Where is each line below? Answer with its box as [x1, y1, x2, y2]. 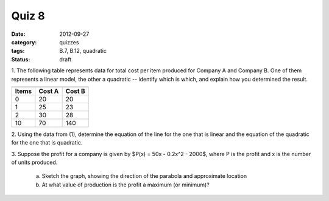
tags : [11, 47, 25, 55]
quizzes [59, 38, 79, 46]
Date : [11, 30, 26, 38]
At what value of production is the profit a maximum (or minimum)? [41, 181, 210, 188]
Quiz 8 [11, 9, 45, 22]
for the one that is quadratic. [11, 139, 83, 146]
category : [11, 38, 37, 46]
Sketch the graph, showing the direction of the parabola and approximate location [41, 172, 247, 180]
